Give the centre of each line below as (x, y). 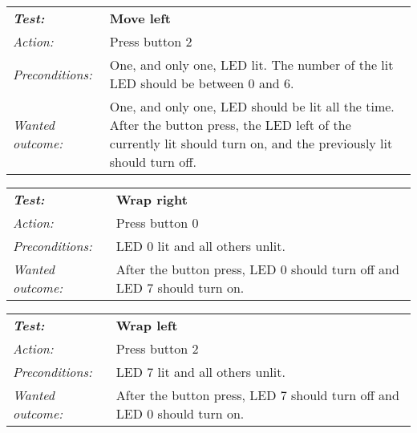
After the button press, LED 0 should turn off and (257, 269)
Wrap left (147, 325)
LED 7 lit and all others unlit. (200, 372)
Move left (140, 18)
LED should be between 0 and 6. (202, 83)
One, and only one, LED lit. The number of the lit (251, 65)
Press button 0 (157, 223)
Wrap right (152, 199)
